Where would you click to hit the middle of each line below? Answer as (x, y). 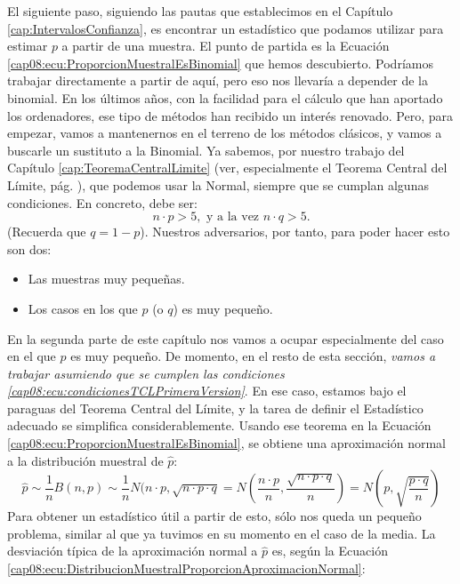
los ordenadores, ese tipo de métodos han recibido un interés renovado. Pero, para (230, 115)
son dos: (29, 248)
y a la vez (233, 217)
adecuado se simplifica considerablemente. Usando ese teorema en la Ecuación (219, 425)
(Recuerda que (47, 232)
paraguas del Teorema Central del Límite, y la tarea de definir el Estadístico (215, 408)
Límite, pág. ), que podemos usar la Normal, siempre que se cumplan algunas (218, 184)
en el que (32, 356)
